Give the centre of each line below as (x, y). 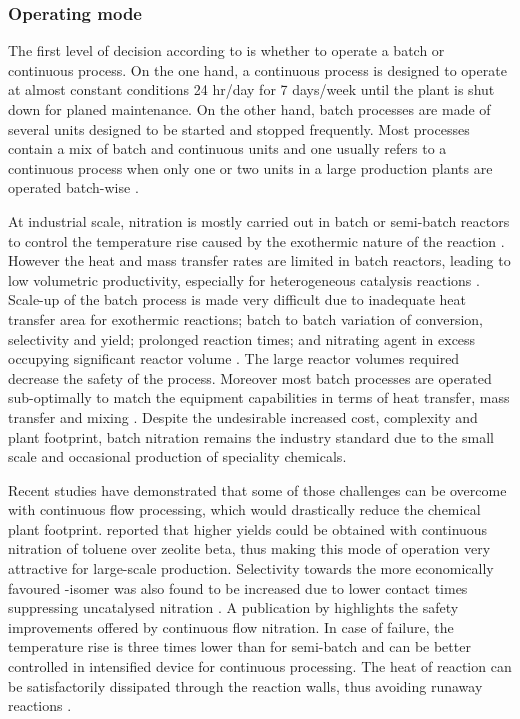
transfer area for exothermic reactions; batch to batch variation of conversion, (245, 318)
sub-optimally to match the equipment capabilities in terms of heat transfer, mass (259, 397)
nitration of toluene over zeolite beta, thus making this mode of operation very (249, 548)
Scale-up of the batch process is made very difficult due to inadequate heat (237, 299)
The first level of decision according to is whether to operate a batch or (226, 50)
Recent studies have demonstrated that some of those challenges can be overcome (257, 489)
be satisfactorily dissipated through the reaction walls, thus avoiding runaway (245, 685)
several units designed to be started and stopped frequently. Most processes (239, 128)
